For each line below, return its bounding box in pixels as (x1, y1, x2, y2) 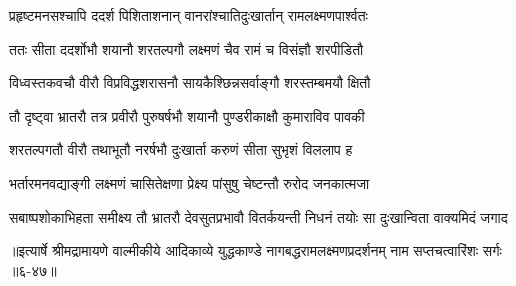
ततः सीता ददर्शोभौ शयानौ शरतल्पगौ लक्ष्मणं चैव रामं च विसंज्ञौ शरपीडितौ (9, 38, 364, 59)
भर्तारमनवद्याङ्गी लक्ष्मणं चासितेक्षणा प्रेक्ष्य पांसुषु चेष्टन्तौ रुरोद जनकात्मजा (9, 172, 370, 193)
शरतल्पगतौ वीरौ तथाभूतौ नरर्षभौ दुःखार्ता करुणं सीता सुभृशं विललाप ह (9, 139, 353, 160)
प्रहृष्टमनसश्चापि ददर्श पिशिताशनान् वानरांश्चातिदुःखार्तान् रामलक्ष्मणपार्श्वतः (9, 5, 368, 25)
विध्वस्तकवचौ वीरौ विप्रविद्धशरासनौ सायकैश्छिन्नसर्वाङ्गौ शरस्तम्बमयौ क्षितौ (9, 72, 371, 93)
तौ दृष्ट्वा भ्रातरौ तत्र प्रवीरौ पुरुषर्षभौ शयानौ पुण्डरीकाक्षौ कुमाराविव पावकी (9, 105, 365, 126)
